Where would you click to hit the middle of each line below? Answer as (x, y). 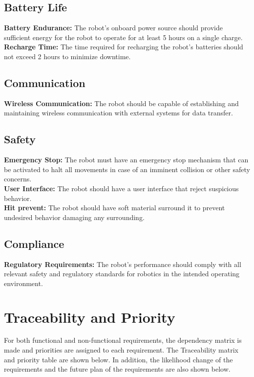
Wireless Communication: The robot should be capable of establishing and (121, 103)
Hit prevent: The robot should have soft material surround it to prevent (115, 208)
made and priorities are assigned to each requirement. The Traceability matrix (121, 350)
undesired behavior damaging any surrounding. (74, 217)
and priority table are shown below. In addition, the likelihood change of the (118, 359)
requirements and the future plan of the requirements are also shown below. (117, 369)
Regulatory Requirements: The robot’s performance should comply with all (123, 264)
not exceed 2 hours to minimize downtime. (67, 56)
